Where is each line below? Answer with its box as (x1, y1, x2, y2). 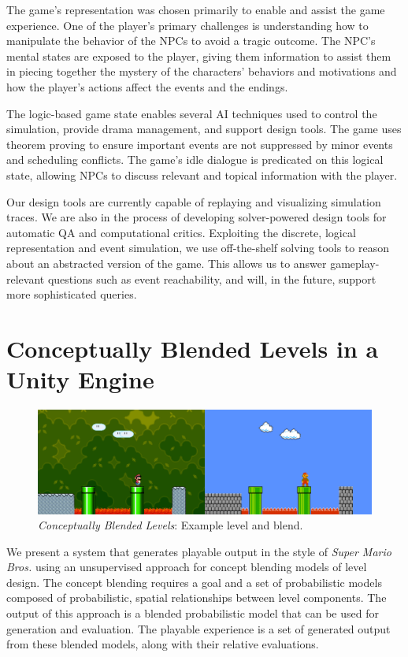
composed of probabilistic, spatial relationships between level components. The (6, 589, 387, 606)
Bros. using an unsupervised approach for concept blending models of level (6, 559, 367, 575)
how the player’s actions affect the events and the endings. (6, 78, 288, 95)
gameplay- (330, 254, 380, 271)
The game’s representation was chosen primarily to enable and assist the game (6, 2, 385, 17)
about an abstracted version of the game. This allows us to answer (6, 254, 327, 271)
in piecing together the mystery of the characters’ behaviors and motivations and (6, 63, 397, 80)
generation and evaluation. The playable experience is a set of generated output (6, 620, 391, 637)
